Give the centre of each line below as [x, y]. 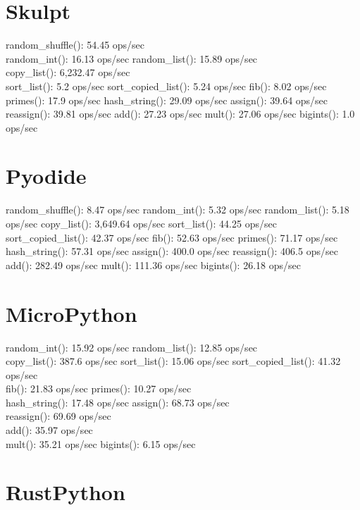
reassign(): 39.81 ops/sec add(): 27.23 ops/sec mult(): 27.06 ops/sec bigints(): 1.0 [180, 114]
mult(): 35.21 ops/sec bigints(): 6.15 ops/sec [101, 443]
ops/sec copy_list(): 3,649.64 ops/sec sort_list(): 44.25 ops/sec [141, 223]
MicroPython [72, 313]
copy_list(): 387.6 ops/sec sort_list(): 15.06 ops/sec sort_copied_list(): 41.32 [173, 361]
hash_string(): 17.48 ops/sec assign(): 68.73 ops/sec [118, 402]
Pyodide [46, 176]
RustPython [66, 492]
